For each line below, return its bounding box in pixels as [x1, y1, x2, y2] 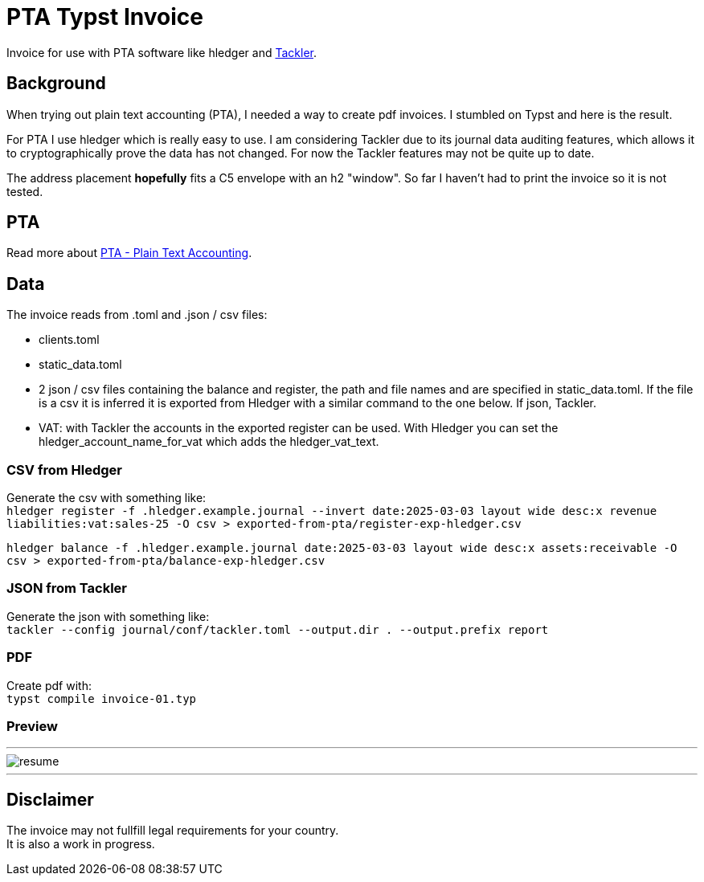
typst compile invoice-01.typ [6, 692, 197, 705]
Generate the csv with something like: [6, 491, 207, 505]
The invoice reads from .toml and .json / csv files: [6, 308, 268, 322]
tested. [6, 184, 43, 198]
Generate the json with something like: [6, 609, 210, 623]
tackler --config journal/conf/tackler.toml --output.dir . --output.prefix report [6, 623, 549, 636]
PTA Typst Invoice [6, 3, 203, 31]
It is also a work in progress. [6, 837, 155, 851]
